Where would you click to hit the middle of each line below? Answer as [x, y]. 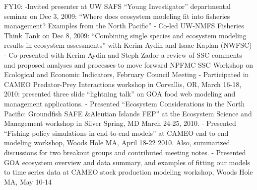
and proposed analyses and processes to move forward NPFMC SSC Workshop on [129, 64]
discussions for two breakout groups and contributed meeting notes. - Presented [125, 152]
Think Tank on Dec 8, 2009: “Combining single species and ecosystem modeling [125, 35]
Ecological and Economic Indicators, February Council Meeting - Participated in [127, 74]
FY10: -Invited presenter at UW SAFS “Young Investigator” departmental [117, 6]
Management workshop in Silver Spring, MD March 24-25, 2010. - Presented [120, 123]
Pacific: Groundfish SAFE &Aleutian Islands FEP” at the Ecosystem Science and [128, 113]
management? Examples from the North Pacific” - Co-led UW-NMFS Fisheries [124, 26]
